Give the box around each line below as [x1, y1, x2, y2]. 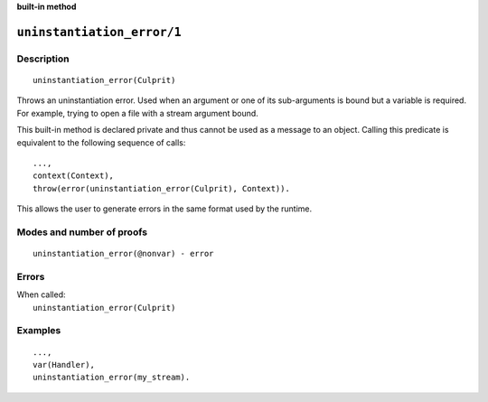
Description [16, 52, 70, 65]
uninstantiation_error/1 [16, 24, 182, 40]
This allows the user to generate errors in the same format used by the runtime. [16, 203, 313, 214]
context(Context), [33, 171, 115, 181]
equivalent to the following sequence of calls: [16, 136, 186, 148]
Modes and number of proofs [16, 226, 148, 238]
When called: [16, 289, 66, 300]
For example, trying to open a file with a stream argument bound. [16, 108, 259, 118]
